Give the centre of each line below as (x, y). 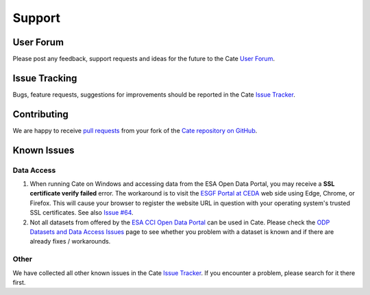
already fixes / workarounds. (70, 241)
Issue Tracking (45, 78)
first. (19, 282)
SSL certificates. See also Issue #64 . (82, 213)
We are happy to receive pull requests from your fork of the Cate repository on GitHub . (135, 130)
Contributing (40, 114)
